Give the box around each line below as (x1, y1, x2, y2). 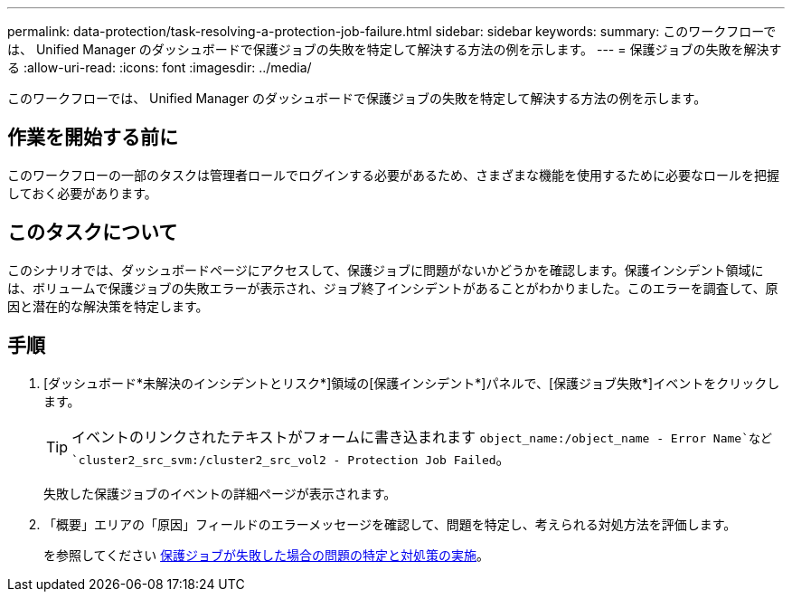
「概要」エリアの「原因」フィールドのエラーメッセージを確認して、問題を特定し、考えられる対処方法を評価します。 (43, 516, 737, 532)
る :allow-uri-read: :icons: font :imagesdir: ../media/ (7, 60, 312, 75)
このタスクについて (7, 221, 178, 244)
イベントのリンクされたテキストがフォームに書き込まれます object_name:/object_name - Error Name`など (71, 427, 772, 446)
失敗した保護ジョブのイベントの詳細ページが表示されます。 (43, 485, 397, 501)
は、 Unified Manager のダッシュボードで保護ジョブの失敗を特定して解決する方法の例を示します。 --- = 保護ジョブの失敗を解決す (7, 42, 782, 57)
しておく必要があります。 (7, 185, 157, 201)
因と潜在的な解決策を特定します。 (7, 298, 209, 314)
